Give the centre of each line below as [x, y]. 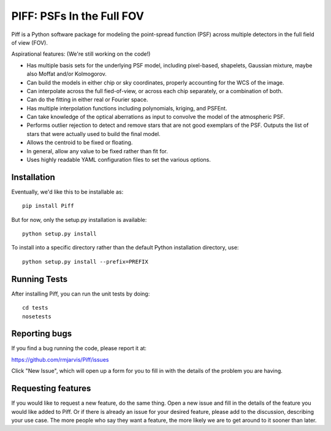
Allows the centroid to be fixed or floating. [80, 143]
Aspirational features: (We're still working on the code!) [81, 54]
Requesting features [51, 388]
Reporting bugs [42, 334]
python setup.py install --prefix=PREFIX [85, 261]
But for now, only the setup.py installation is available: [79, 219]
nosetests [37, 316]
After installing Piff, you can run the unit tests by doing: [81, 294]
